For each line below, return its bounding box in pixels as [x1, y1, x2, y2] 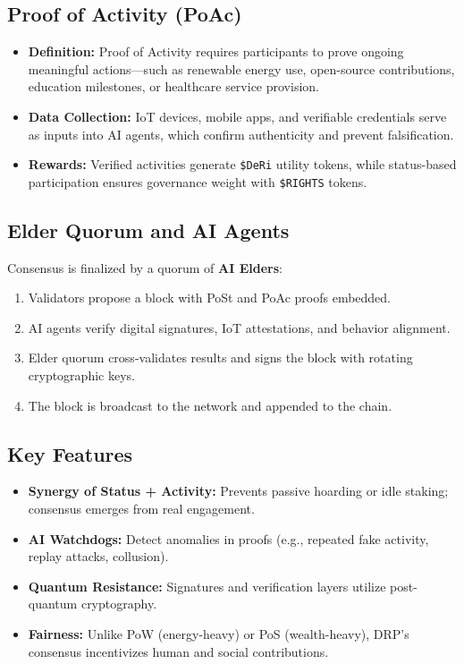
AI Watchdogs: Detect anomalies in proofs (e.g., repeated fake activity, [28, 529, 429, 548]
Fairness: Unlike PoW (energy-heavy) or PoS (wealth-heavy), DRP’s [28, 625, 409, 643]
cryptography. [80, 594, 157, 613]
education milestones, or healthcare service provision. [28, 77, 319, 96]
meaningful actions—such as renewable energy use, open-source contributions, [28, 59, 455, 78]
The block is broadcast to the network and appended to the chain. [28, 396, 392, 414]
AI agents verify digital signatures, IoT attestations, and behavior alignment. [28, 318, 451, 336]
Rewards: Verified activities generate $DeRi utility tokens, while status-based [28, 155, 457, 174]
